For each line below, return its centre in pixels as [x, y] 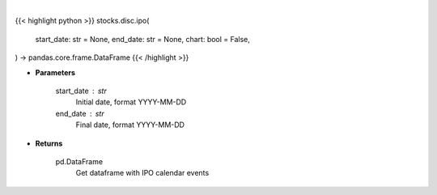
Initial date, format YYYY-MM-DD [131, 102]
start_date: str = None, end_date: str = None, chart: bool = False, [143, 39]
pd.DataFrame [79, 161]
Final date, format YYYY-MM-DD [130, 125]
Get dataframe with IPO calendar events [142, 173]
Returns [49, 143]
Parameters [55, 72]
